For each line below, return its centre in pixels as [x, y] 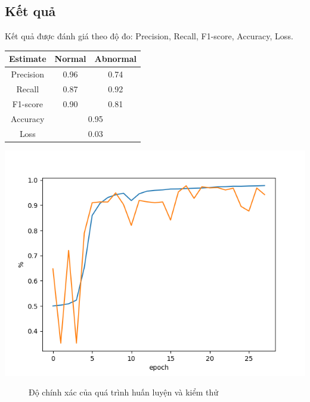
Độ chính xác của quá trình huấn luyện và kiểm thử [123, 392]
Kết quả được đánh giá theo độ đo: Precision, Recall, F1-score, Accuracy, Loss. [149, 36]
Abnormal [115, 59]
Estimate [28, 59]
